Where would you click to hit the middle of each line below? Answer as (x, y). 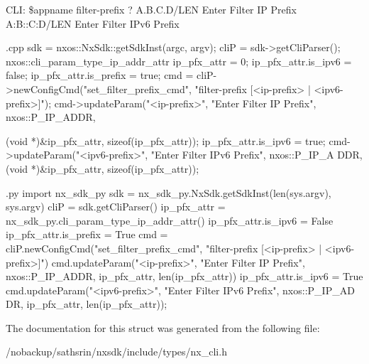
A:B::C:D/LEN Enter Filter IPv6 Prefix (93, 23)
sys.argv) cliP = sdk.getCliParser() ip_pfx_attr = (116, 207)
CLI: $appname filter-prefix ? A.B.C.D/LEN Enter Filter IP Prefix (151, 9)
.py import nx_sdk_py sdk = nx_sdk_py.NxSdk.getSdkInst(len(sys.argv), (169, 192)
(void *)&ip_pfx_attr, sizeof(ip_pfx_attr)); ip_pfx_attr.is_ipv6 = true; (166, 140)
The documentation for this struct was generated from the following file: (163, 327)
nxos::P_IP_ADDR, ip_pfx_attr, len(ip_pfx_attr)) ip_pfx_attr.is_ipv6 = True (184, 276)
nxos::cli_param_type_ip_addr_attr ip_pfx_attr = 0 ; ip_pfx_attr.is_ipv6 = (179, 61)
